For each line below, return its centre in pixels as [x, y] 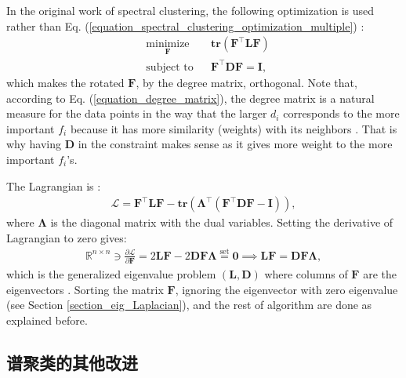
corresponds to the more [341, 113]
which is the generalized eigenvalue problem [111, 273]
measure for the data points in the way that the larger [137, 113]
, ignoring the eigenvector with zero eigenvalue [286, 289]
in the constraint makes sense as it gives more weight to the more [235, 144]
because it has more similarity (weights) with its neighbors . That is [234, 128]
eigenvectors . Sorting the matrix [85, 289]
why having [34, 144]
